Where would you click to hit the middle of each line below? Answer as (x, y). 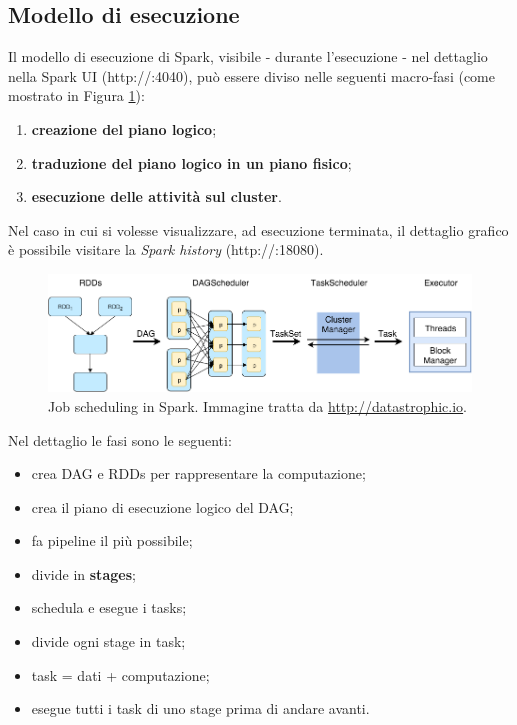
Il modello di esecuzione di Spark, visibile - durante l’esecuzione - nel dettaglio (248, 56)
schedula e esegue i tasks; (109, 607)
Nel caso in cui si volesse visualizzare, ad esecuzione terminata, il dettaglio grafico (258, 229)
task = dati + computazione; (120, 674)
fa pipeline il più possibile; (112, 540)
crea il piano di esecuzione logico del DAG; (162, 506)
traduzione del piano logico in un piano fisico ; (191, 162)
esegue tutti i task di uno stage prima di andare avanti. (200, 708)
